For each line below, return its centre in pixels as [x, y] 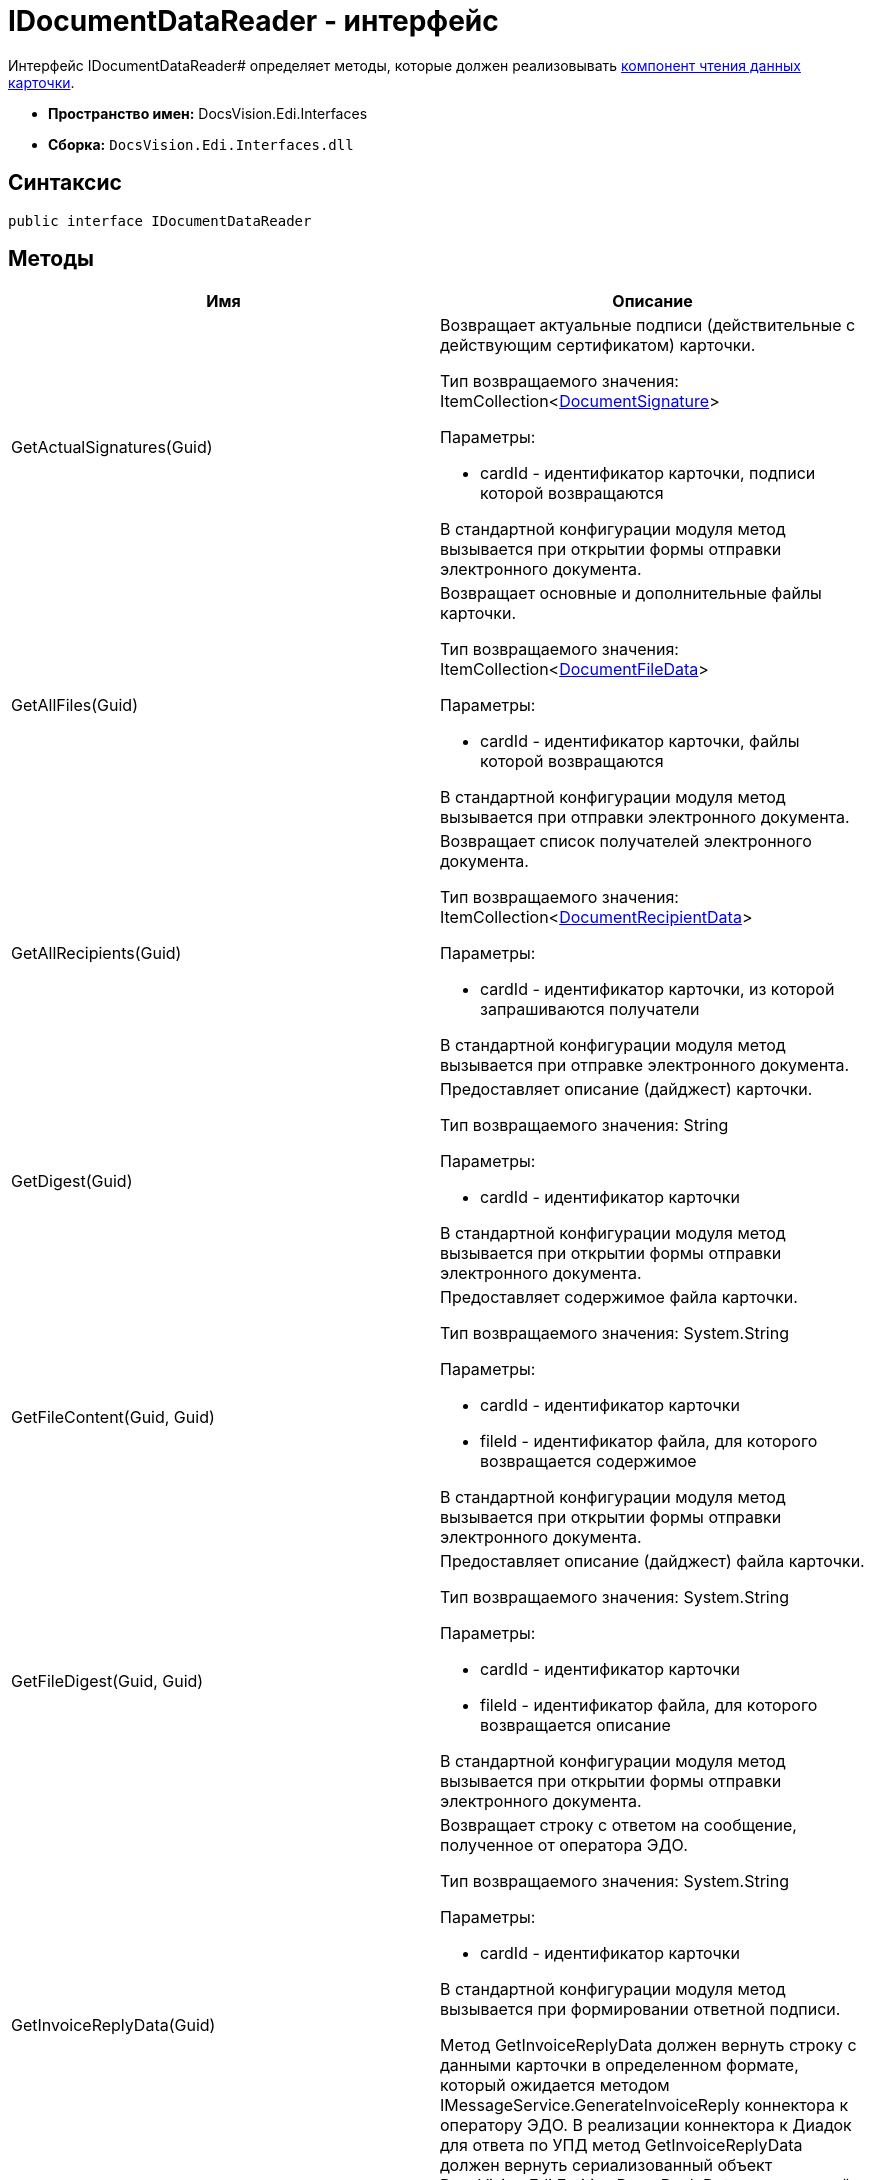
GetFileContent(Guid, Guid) [113, 1417]
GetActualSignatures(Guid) [112, 447]
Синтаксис [65, 183]
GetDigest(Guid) [72, 1181]
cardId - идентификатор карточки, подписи [648, 473]
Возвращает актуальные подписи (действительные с [648, 325]
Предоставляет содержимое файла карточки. [619, 1297]
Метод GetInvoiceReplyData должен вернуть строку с [648, 2045]
